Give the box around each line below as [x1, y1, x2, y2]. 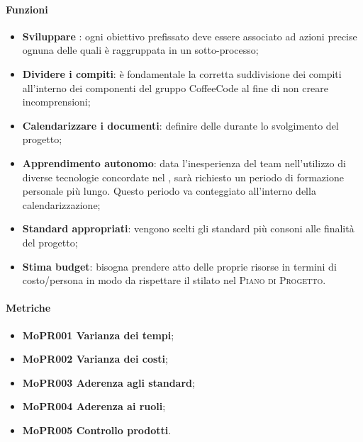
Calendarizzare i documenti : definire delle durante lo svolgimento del [22, 118, 339, 132]
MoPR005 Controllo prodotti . [22, 422, 172, 437]
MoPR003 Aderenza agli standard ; [22, 375, 195, 390]
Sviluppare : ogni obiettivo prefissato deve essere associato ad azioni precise [22, 28, 357, 43]
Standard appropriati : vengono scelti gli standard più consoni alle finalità [22, 221, 354, 236]
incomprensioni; [22, 94, 91, 109]
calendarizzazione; [22, 197, 101, 212]
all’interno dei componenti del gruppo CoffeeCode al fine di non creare [22, 80, 328, 95]
